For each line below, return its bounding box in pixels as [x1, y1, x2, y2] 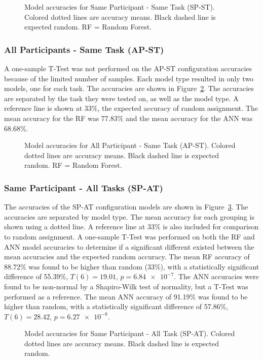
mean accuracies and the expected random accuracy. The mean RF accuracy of [4, 251, 250, 262]
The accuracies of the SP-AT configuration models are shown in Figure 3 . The [4, 201, 248, 212]
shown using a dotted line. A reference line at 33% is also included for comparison [4, 221, 259, 232]
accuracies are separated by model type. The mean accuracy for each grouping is [4, 211, 254, 222]
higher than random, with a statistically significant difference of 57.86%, [4, 301, 229, 312]
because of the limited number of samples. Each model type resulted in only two [4, 73, 254, 83]
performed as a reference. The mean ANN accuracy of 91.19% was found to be [4, 291, 248, 302]
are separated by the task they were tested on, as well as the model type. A [4, 93, 239, 103]
